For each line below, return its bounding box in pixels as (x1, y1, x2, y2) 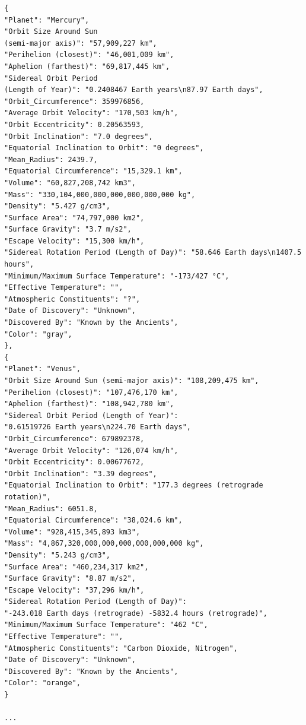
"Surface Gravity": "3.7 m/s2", (4, 225, 132, 234)
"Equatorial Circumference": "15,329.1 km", (4, 167, 183, 176)
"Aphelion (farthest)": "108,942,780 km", (4, 400, 174, 409)
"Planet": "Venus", (4, 365, 81, 373)
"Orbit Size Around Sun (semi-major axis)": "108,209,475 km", (4, 376, 259, 385)
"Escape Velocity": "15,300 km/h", (4, 236, 145, 245)
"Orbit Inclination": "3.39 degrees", (4, 469, 157, 478)
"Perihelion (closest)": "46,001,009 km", (4, 50, 174, 59)
